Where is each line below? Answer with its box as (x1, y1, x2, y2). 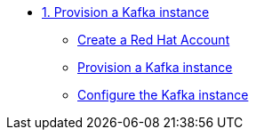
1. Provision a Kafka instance (42, 4, 210, 20)
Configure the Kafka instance (77, 87, 249, 102)
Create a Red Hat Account (77, 32, 230, 47)
